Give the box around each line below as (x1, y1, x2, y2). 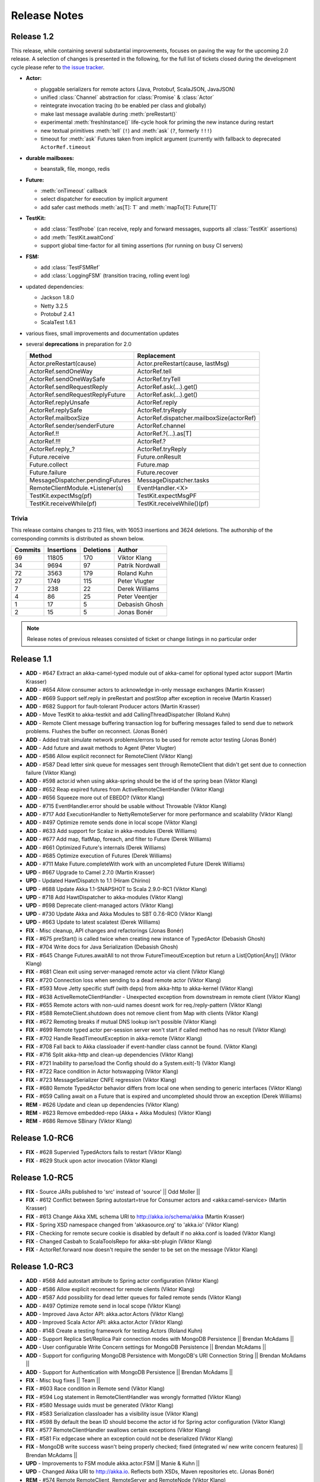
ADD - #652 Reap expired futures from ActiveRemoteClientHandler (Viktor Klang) (25, 785, 225, 793)
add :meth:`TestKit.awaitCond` (40, 234, 115, 241)
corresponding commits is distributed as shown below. (11, 535, 145, 542)
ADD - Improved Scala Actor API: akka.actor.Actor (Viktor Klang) (25, 1319, 183, 1326)
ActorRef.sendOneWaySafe (29, 375, 105, 383)
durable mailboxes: (25, 154, 74, 161)
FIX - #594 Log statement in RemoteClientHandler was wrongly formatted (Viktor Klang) (25, 1393, 241, 1400)
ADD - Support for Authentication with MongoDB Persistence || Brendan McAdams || (25, 1368, 233, 1375)
